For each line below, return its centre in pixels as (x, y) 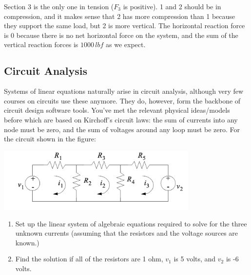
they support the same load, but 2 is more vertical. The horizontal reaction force (125, 26)
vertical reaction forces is (41, 44)
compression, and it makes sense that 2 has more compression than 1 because (120, 16)
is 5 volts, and (195, 259)
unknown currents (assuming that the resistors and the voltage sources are (127, 233)
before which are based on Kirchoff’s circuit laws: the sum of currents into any (121, 119)
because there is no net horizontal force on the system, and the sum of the (127, 35)
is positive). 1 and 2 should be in (172, 6)
